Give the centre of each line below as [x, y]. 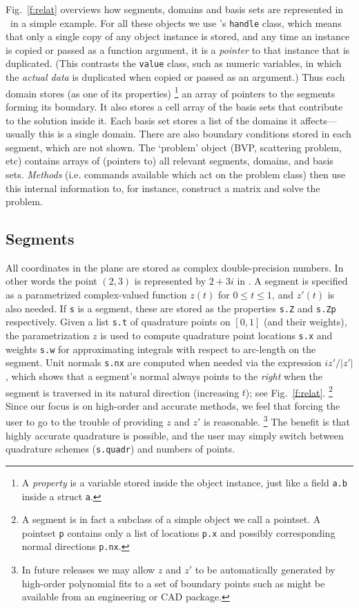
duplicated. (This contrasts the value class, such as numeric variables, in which [174, 63]
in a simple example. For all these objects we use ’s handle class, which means [176, 22]
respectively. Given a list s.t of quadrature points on [118, 322]
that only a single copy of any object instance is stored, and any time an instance [178, 36]
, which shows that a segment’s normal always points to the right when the [164, 376]
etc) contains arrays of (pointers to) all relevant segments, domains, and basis [169, 161]
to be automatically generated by [265, 570]
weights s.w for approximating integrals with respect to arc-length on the [161, 349]
